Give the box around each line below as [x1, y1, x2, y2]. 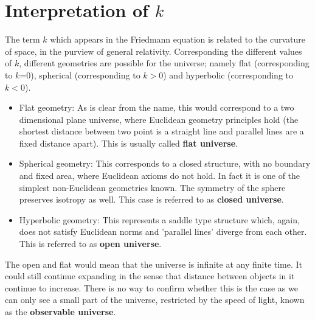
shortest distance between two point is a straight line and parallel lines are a [19, 125, 304, 137]
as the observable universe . [5, 305, 116, 318]
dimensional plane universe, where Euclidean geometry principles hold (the [19, 113, 299, 125]
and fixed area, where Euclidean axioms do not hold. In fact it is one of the [19, 169, 300, 182]
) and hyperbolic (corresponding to [163, 68, 294, 81]
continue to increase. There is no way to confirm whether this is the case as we [5, 281, 298, 294]
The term [5, 33, 40, 46]
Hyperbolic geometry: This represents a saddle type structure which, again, [19, 213, 300, 226]
